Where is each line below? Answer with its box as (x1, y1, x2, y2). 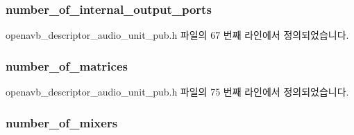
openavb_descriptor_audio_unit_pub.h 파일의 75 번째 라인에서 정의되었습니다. (6, 84, 349, 99)
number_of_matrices (6, 57, 128, 74)
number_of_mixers (6, 114, 118, 131)
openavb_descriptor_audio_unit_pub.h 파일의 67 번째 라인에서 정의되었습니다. (6, 28, 349, 42)
